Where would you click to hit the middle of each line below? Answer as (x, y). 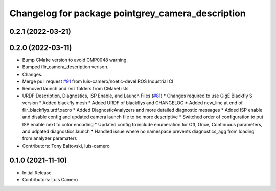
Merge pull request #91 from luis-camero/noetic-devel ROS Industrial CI (98, 81)
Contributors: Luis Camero (50, 180)
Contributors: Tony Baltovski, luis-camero (66, 146)
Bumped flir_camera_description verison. (65, 67)
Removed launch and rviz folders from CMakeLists (75, 88)
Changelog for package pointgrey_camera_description (128, 13)
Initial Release (37, 172)
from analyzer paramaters (50, 138)
